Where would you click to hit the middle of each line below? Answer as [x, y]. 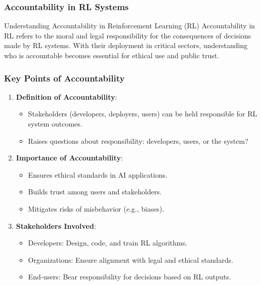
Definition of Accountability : [67, 96]
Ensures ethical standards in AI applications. [98, 174]
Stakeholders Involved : [56, 226]
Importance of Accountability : [69, 158]
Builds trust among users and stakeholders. [95, 192]
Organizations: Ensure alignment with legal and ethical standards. [131, 259]
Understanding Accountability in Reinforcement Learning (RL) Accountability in [130, 26]
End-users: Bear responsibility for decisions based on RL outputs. [129, 277]
